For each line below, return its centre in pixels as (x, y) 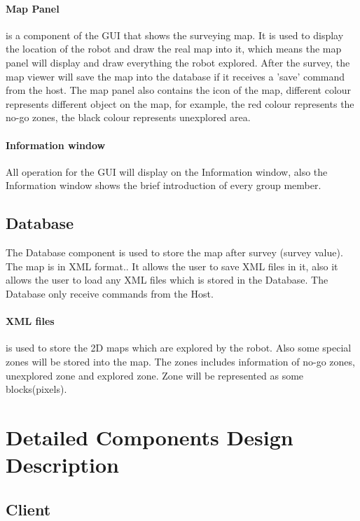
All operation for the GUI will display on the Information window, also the (167, 171)
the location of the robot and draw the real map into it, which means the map (174, 49)
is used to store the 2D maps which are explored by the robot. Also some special (179, 348)
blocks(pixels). (36, 389)
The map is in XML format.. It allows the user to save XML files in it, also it (172, 266)
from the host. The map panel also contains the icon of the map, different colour (179, 90)
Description (63, 465)
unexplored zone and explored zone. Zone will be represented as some (155, 375)
